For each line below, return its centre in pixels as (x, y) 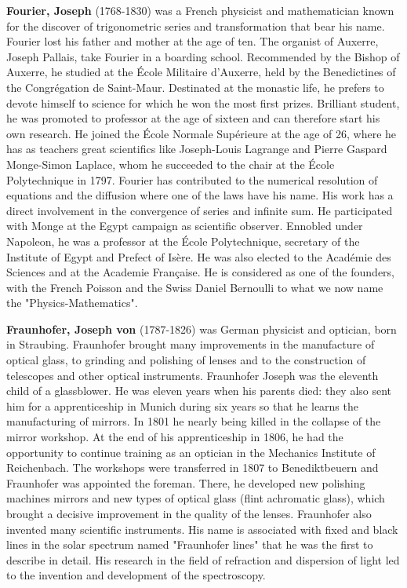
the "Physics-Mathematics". (72, 303)
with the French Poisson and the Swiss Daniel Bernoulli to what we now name (195, 287)
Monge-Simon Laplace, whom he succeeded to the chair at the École (171, 164)
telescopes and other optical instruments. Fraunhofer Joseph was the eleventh (193, 375)
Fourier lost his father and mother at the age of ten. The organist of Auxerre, (193, 41)
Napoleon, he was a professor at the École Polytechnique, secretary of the (183, 241)
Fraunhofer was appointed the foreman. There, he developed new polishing (186, 482)
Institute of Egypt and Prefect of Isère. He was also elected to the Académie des (199, 256)
